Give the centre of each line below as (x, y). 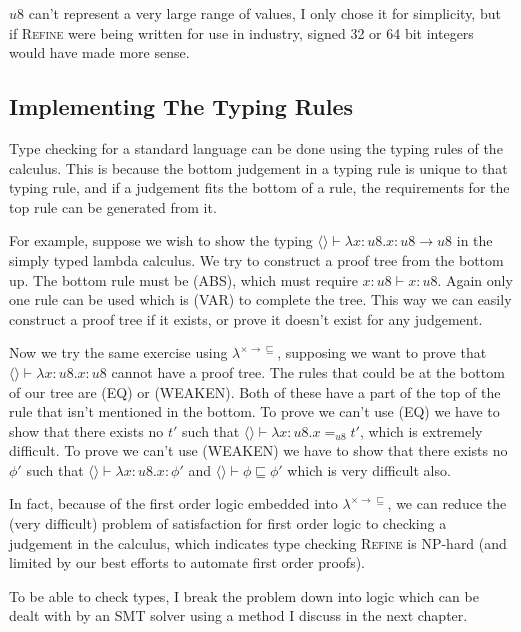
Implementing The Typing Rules (181, 106)
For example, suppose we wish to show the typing (161, 240)
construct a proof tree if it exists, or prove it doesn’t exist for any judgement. (246, 318)
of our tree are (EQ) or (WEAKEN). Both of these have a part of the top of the (255, 391)
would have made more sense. (99, 52)
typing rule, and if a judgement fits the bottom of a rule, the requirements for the (259, 187)
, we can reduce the (447, 503)
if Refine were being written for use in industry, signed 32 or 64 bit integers (241, 32)
